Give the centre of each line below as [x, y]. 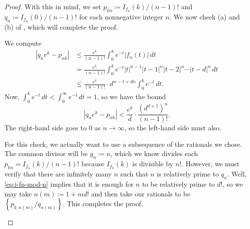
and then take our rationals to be [141, 193]
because [93, 164]
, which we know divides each [154, 153]
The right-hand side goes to [45, 128]
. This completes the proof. [103, 203]
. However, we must [210, 164]
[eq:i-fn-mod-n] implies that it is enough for [69, 184]
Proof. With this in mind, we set [53, 6]
